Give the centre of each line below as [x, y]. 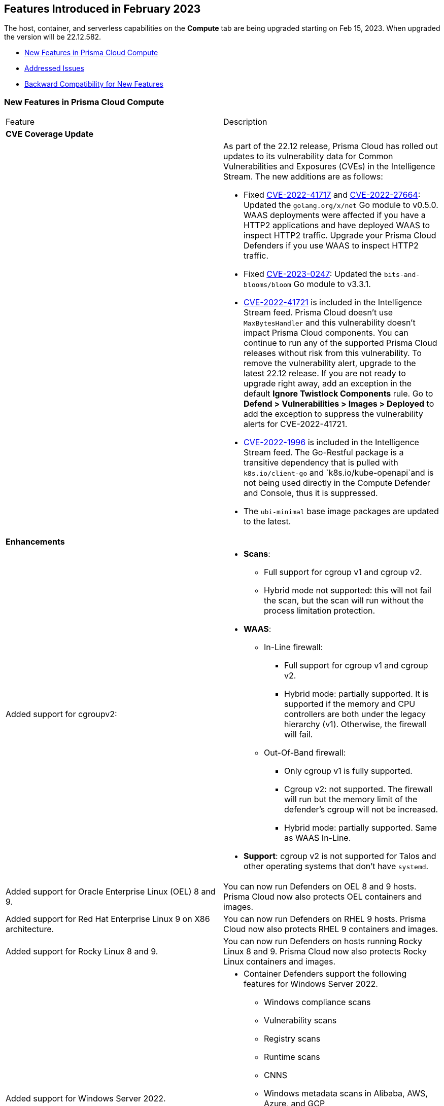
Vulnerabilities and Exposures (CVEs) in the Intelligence [329, 167]
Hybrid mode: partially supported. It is [356, 694]
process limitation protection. [320, 611]
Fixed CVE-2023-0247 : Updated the [313, 274]
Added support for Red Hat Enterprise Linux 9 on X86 [108, 919]
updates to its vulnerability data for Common [308, 156]
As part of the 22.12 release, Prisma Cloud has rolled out [331, 146]
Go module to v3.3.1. [332, 284]
